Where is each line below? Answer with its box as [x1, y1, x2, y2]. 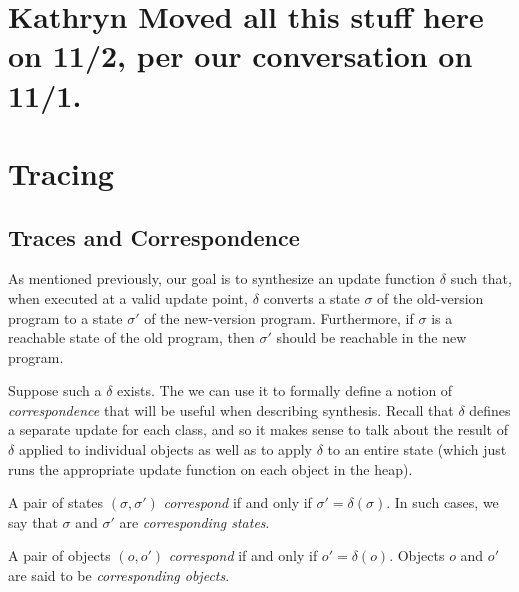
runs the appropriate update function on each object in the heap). [8, 458, 413, 479]
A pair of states [8, 492, 104, 513]
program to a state [8, 307, 123, 328]
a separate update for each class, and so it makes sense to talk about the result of [8, 419, 509, 440]
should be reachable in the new [276, 327, 467, 348]
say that [8, 511, 58, 532]
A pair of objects [8, 545, 111, 566]
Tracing [8, 152, 114, 193]
